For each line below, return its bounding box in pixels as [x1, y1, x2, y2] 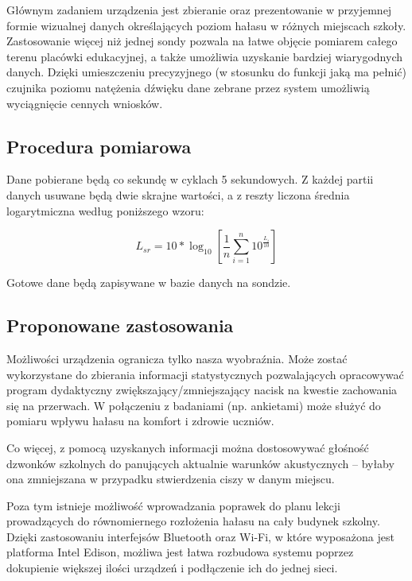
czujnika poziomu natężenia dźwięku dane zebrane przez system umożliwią [6, 79, 370, 95]
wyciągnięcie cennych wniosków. [6, 95, 163, 111]
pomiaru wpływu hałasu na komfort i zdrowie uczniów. [6, 413, 274, 429]
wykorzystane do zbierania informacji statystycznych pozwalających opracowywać [6, 366, 404, 382]
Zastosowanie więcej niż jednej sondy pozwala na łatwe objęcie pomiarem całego [6, 33, 398, 49]
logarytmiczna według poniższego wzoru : [6, 202, 204, 219]
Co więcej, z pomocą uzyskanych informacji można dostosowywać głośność [6, 439, 369, 455]
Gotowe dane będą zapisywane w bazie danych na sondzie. [6, 274, 291, 291]
